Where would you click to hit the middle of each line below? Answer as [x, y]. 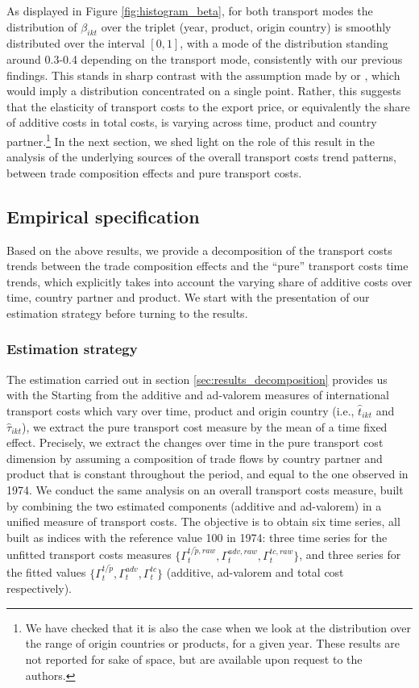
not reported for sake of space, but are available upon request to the [194, 659]
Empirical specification [103, 216]
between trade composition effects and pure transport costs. [154, 172]
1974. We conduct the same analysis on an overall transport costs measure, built [205, 489]
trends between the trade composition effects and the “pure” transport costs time [207, 266]
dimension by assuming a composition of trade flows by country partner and [195, 458]
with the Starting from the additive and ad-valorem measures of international [198, 395]
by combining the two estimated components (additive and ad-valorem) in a [194, 505]
